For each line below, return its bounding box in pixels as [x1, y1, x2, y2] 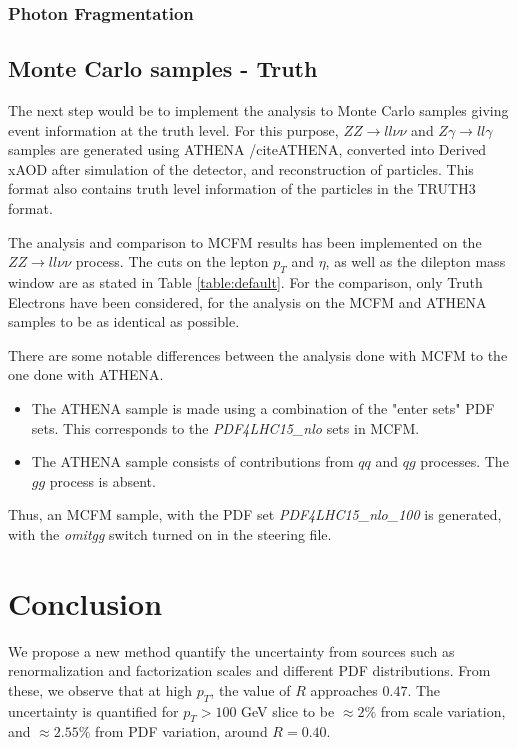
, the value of [210, 679, 291, 700]
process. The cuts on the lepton [75, 251, 269, 272]
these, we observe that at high [8, 679, 193, 700]
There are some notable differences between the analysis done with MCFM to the [8, 344, 508, 365]
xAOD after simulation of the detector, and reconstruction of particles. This [8, 158, 474, 179]
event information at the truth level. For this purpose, [8, 119, 339, 140]
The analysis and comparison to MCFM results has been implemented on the [8, 231, 482, 252]
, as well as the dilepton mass [325, 251, 506, 272]
